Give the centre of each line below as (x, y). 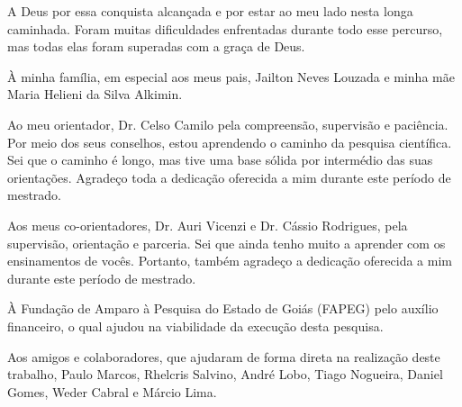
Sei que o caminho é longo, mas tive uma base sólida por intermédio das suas (220, 160)
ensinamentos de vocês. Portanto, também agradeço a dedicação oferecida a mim (230, 261)
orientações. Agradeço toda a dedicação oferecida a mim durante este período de (229, 177)
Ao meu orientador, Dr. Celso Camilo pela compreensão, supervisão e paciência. (228, 124)
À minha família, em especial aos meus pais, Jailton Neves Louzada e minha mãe (231, 76)
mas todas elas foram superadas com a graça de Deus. (156, 46)
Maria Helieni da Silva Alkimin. (95, 94)
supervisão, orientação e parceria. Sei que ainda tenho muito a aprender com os (226, 243)
